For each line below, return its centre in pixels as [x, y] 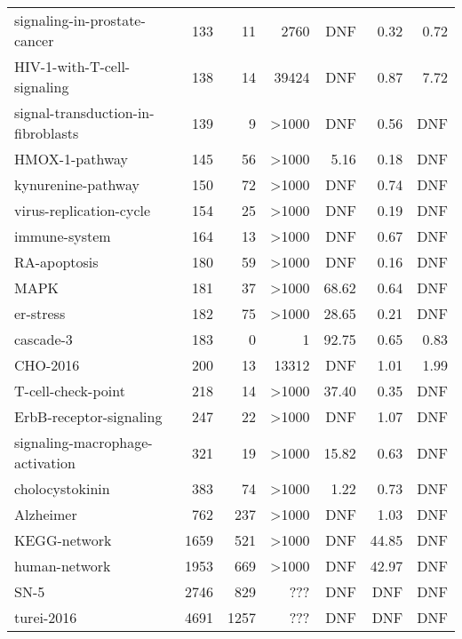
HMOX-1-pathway [72, 159]
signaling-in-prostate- [80, 20]
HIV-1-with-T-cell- [72, 66]
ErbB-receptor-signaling [88, 416]
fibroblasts [47, 133]
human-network [63, 566]
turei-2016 [46, 617]
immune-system [63, 236]
